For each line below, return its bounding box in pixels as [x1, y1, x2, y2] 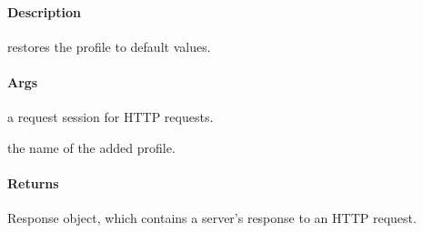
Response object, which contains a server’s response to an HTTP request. [7, 208, 417, 228]
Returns [7, 173, 59, 192]
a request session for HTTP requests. [7, 107, 214, 127]
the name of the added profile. [7, 137, 176, 157]
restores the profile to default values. [7, 36, 211, 56]
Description [7, 2, 82, 21]
